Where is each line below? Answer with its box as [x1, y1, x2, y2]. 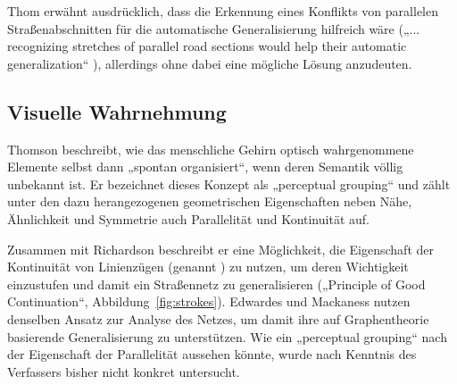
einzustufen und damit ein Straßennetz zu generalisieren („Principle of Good [7, 274, 426, 293]
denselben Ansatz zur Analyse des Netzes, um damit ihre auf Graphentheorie [7, 309, 429, 328]
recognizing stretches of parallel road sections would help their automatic [7, 37, 407, 55]
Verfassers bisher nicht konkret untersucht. [7, 362, 240, 380]
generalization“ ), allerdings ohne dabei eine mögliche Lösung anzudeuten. [7, 54, 412, 72]
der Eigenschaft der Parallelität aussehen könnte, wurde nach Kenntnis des [7, 345, 417, 363]
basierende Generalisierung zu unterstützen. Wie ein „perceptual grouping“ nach [7, 327, 447, 346]
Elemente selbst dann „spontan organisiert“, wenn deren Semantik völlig [7, 157, 403, 176]
